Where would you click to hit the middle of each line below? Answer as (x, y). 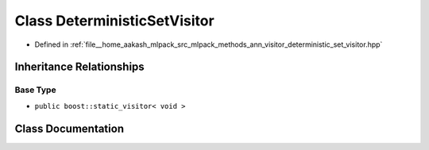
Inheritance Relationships (79, 67)
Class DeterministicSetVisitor (114, 21)
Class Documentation (70, 128)
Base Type (35, 90)
